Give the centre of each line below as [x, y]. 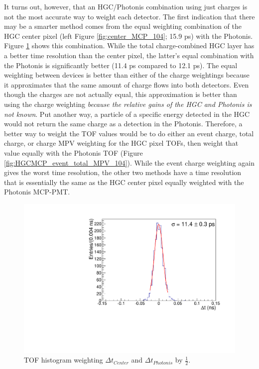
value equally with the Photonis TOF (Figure [73, 152]
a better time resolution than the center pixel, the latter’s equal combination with [129, 55]
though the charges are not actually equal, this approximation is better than [121, 94]
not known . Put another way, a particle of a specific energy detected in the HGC [127, 114]
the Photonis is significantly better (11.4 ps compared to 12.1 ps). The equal [121, 65]
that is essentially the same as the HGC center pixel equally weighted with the [124, 182]
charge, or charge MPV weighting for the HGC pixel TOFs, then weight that [121, 143]
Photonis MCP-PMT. [37, 192]
